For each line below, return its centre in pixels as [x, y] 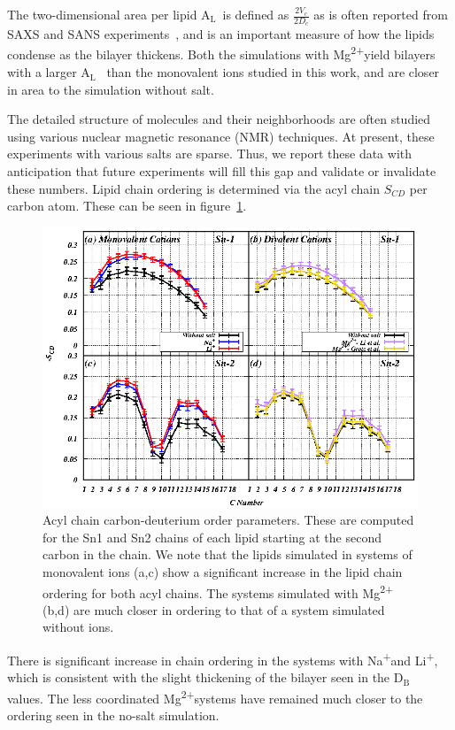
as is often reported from [381, 14]
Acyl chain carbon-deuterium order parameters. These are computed [228, 520]
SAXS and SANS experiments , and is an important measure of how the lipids [221, 34]
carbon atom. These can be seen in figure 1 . [127, 206]
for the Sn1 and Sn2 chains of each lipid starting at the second [212, 537]
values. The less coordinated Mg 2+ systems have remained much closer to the [215, 696]
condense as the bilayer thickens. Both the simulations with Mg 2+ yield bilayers [221, 53]
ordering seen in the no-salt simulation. [113, 715]
